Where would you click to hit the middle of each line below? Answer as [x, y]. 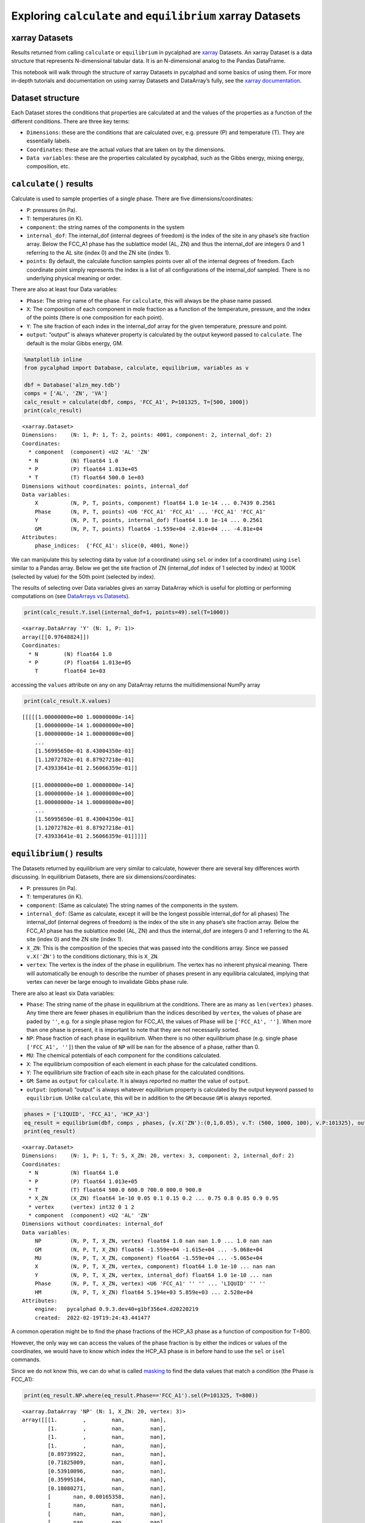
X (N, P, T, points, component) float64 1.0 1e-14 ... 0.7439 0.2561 [155, 503]
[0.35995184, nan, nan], [107, 1480]
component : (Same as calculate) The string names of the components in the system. [133, 905]
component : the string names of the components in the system [106, 227]
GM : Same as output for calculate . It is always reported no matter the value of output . [138, 1081]
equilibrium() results [57, 853]
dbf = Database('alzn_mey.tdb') [72, 385]
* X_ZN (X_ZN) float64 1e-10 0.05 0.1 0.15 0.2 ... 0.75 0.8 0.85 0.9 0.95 [154, 1198]
